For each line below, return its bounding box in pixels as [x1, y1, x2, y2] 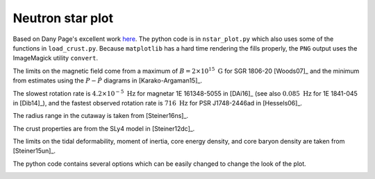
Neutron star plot [12, 10, 114, 26]
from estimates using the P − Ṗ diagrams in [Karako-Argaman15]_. [12, 76, 203, 85]
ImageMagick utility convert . [12, 54, 99, 62]
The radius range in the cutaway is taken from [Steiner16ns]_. [12, 112, 189, 120]
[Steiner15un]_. [12, 146, 56, 155]
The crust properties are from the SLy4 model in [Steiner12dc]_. [12, 124, 195, 133]
